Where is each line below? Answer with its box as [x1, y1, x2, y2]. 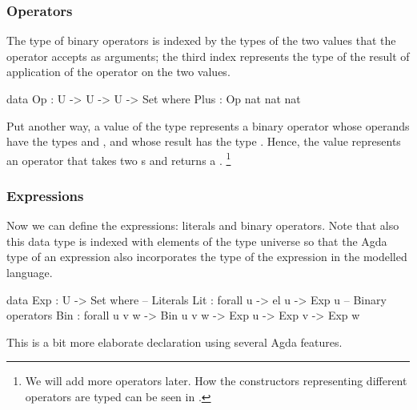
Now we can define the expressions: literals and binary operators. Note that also [6, 217, 399, 234]
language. [6, 264, 53, 281]
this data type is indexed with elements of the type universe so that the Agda [6, 232, 387, 249]
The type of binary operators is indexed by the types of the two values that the [6, 32, 396, 49]
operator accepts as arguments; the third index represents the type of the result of [6, 47, 410, 64]
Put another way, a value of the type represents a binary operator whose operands [6, 117, 410, 134]
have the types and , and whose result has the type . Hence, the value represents [6, 133, 401, 150]
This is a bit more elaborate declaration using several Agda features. [6, 333, 343, 350]
